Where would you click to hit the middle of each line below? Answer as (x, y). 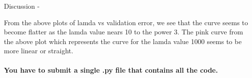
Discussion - (22, 6)
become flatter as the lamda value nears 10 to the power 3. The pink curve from (124, 32)
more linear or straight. (39, 51)
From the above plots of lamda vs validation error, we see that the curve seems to (126, 22)
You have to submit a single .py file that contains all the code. (111, 70)
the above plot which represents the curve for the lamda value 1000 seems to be (123, 41)
